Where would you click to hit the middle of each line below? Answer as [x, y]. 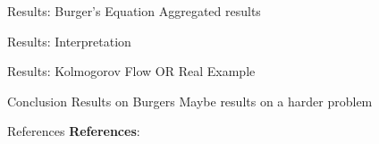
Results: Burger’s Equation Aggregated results [134, 11]
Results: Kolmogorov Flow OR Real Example [131, 71]
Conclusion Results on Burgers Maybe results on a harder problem [190, 101]
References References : [74, 131]
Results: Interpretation [69, 41]
